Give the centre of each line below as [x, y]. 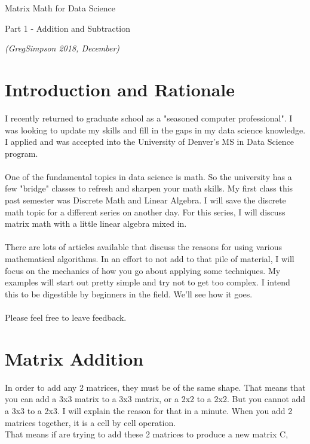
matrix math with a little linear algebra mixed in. [96, 223]
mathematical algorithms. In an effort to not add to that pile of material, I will [150, 259]
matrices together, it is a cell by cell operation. [90, 422]
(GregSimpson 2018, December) [62, 48]
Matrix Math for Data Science [60, 8]
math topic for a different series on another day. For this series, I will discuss [145, 212]
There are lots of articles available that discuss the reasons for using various [144, 247]
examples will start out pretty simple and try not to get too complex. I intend [148, 282]
